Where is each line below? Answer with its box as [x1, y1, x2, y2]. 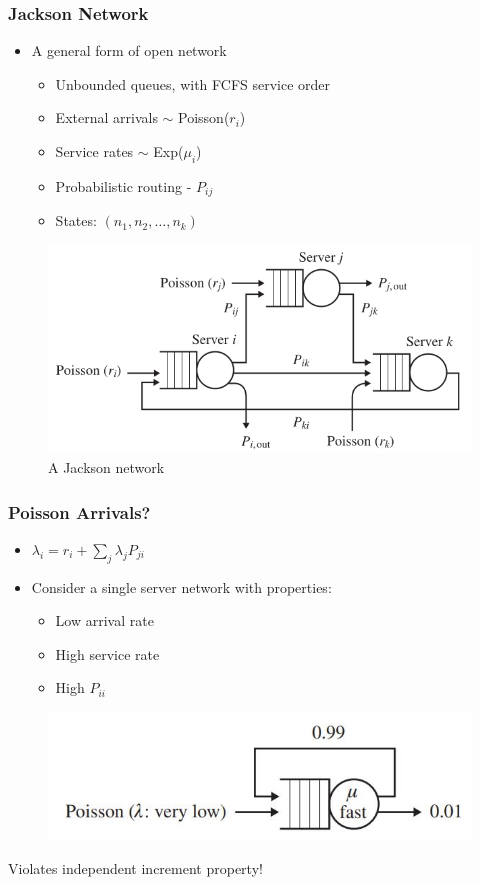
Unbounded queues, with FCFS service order [55, 73, 331, 94]
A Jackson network [48, 457, 165, 478]
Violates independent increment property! [8, 858, 263, 879]
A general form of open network [31, 40, 227, 61]
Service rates [55, 141, 134, 161]
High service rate [55, 643, 160, 664]
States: [55, 210, 97, 231]
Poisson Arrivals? [8, 499, 151, 524]
